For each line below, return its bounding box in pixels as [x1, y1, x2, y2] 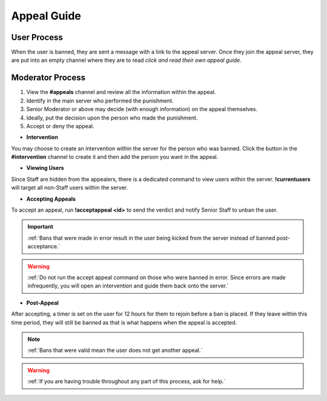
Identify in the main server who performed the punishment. [26, 97, 174, 104]
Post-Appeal [26, 299, 59, 306]
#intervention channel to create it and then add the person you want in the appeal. [11, 153, 219, 161]
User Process [11, 32, 64, 42]
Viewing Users [26, 164, 64, 172]
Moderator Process [11, 73, 86, 83]
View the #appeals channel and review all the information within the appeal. [26, 89, 216, 96]
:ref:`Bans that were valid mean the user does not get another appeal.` [27, 346, 203, 354]
